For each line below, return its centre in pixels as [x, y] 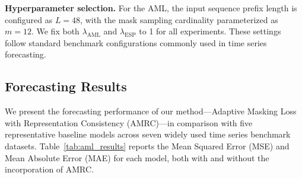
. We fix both [55, 31]
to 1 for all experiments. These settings [210, 31]
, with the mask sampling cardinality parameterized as [179, 19]
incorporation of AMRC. [50, 169]
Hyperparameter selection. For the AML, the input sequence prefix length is [151, 8]
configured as [29, 19]
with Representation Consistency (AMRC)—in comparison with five [129, 122]
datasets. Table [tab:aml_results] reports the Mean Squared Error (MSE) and [147, 146]
